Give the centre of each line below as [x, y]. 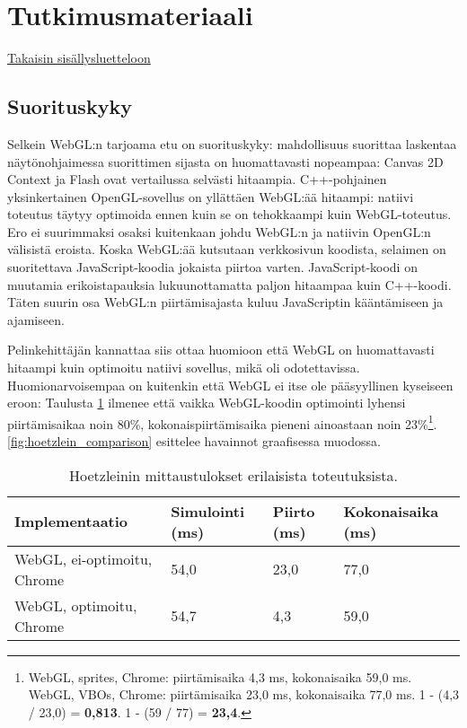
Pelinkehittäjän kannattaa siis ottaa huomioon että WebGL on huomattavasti [221, 350]
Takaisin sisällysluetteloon [79, 58]
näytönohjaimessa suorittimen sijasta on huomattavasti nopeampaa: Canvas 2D [225, 161]
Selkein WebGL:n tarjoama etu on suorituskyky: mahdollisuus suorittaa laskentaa [232, 143]
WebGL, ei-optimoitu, [84, 558]
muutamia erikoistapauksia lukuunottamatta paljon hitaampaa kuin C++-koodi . [229, 284]
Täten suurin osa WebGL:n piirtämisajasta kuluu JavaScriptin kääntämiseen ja [225, 302]
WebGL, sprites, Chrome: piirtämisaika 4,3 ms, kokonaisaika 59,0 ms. [220, 676]
